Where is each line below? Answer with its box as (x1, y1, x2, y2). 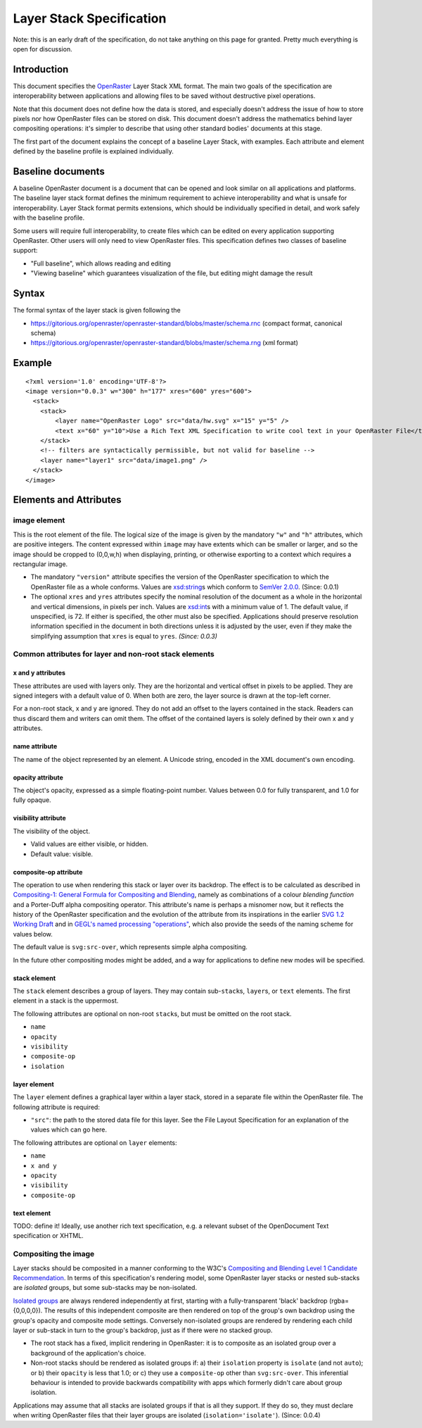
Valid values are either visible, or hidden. (30, 840, 148, 848)
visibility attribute (13, 814, 66, 822)
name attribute (13, 742, 58, 751)
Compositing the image (13, 1249, 95, 1259)
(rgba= (328, 1296, 350, 1305)
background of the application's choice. (30, 1348, 146, 1357)
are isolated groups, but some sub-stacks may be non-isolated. (13, 1284, 197, 1292)
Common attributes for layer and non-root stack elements (13, 649, 215, 659)
